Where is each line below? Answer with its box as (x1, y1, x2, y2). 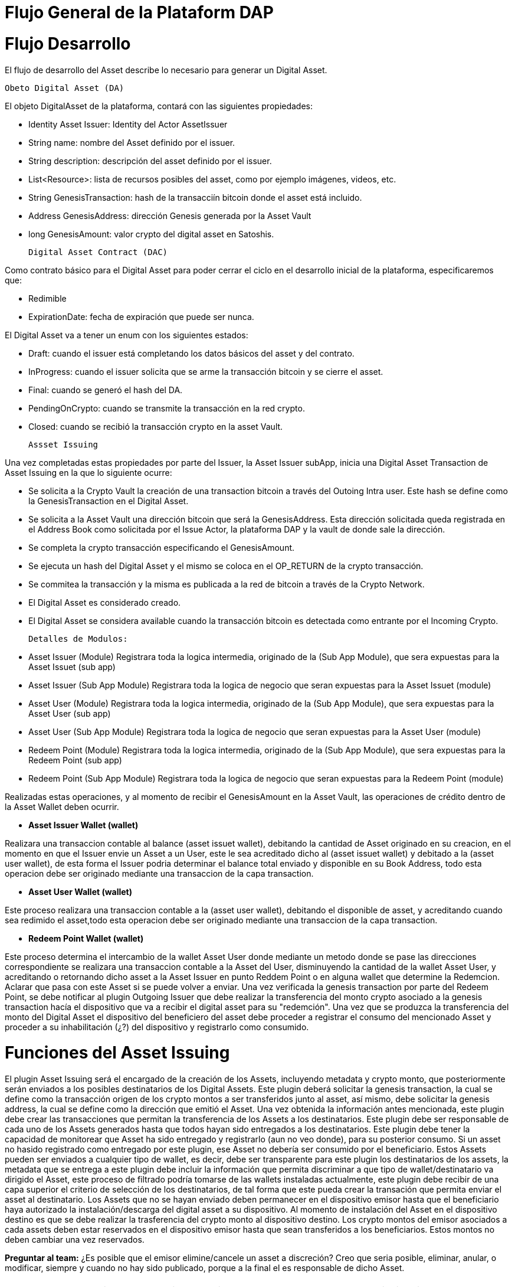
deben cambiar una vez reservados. (5, 1234, 145, 1244)
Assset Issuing (28, 439, 99, 449)
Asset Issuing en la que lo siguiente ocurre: (5, 467, 172, 478)
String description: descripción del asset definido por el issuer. (28, 155, 272, 166)
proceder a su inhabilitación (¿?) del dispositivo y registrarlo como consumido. (5, 1021, 309, 1032)
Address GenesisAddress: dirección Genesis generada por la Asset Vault (28, 210, 311, 221)
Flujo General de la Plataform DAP (5, 2, 274, 22)
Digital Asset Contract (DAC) (28, 247, 168, 257)
